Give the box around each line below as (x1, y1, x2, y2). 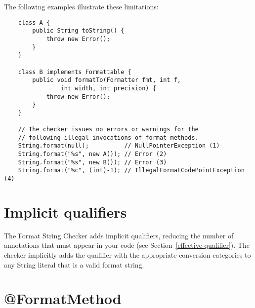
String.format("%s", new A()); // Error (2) (18, 151, 167, 158)
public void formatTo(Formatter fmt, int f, (32, 77, 181, 84)
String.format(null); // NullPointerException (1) (18, 142, 220, 150)
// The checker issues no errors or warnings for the (18, 126, 199, 133)
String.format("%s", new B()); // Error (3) (18, 158, 167, 166)
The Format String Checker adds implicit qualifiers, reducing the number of (4, 230, 234, 240)
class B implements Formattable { (18, 68, 131, 76)
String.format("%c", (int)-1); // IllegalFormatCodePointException (18, 167, 245, 174)
